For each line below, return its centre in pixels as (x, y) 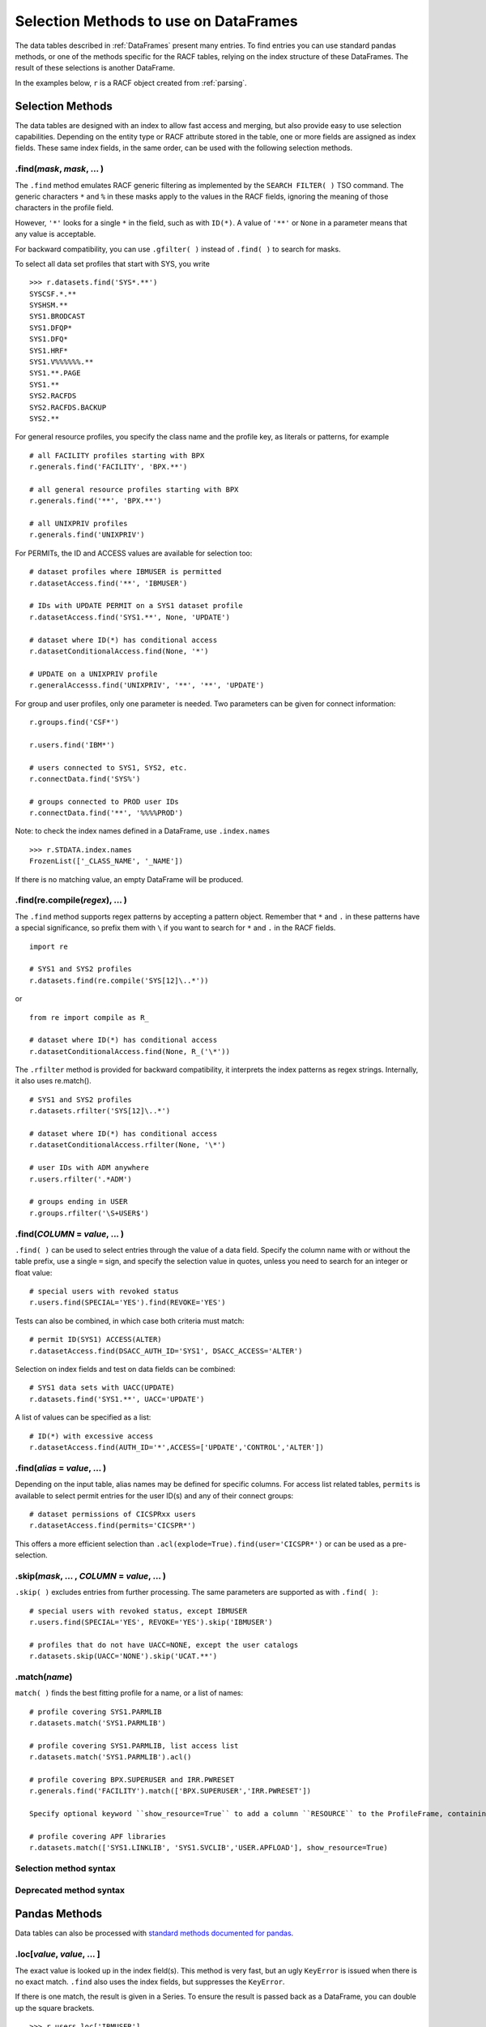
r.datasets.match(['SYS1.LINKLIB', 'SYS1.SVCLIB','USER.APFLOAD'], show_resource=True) (209, 1848)
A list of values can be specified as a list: (83, 1417)
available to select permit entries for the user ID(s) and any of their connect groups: (154, 1495)
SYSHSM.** (49, 305)
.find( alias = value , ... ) (61, 1468)
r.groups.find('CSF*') (75, 722)
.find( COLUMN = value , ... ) (70, 1234)
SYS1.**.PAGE (55, 373)
